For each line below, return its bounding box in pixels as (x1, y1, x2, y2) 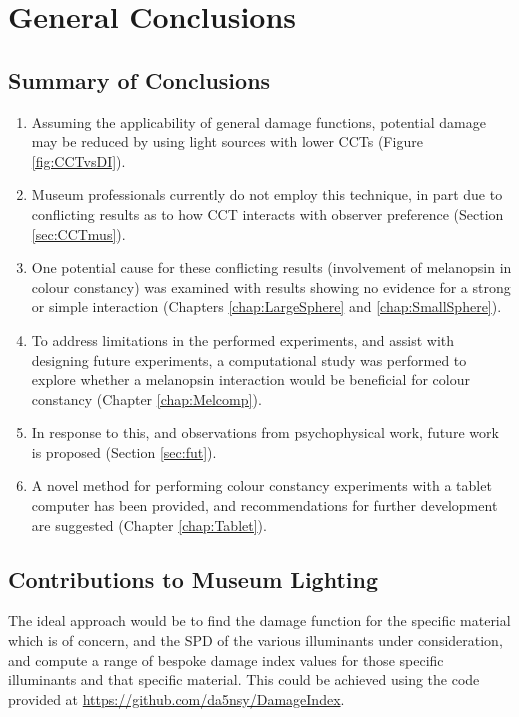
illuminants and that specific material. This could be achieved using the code (8, 669, 480, 690)
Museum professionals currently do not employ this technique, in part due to (31, 184, 503, 205)
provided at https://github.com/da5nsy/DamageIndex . (8, 688, 345, 709)
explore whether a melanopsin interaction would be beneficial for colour (31, 369, 470, 390)
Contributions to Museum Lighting (8, 563, 378, 594)
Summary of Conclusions (8, 64, 271, 95)
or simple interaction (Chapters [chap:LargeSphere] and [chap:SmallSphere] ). (31, 296, 502, 317)
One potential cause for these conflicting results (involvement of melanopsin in (31, 257, 512, 278)
